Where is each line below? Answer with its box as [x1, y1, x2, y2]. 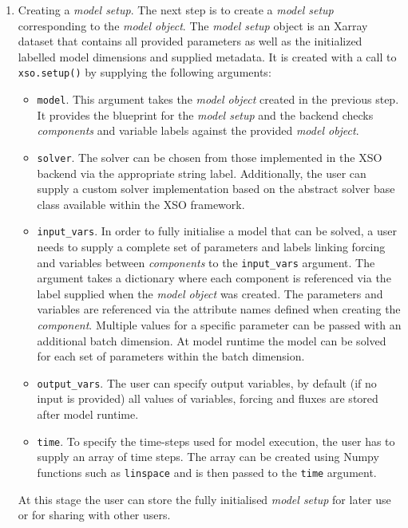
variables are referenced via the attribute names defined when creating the [37, 301, 401, 317]
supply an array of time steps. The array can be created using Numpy [37, 448, 379, 465]
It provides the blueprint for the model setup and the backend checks [37, 106, 374, 123]
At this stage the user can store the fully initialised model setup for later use [18, 491, 391, 507]
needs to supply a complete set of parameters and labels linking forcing [37, 238, 386, 254]
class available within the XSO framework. [37, 195, 245, 212]
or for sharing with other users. [18, 506, 171, 523]
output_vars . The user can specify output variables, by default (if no [37, 374, 377, 391]
